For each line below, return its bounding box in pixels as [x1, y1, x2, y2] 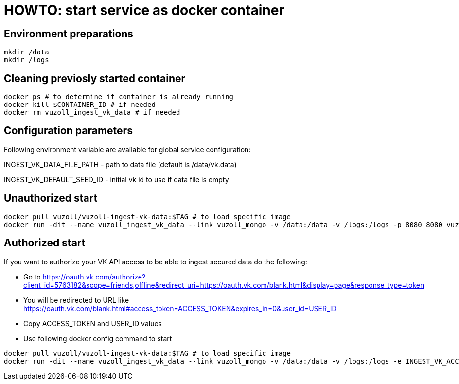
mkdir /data [4, 48, 49, 56]
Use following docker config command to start [23, 334, 172, 343]
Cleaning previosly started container [4, 72, 186, 85]
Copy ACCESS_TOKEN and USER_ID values [23, 319, 162, 328]
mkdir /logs [4, 56, 49, 64]
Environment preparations [4, 27, 134, 40]
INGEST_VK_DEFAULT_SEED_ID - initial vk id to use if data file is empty [4, 175, 229, 184]
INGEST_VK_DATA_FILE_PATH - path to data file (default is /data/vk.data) [4, 160, 237, 169]
